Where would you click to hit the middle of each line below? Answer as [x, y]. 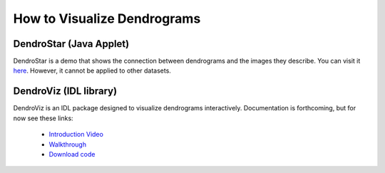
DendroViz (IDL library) [65, 91]
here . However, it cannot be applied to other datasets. [92, 70]
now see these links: [43, 118]
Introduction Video [76, 135]
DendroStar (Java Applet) [71, 44]
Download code [72, 154]
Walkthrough [68, 144]
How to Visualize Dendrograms [107, 19]
